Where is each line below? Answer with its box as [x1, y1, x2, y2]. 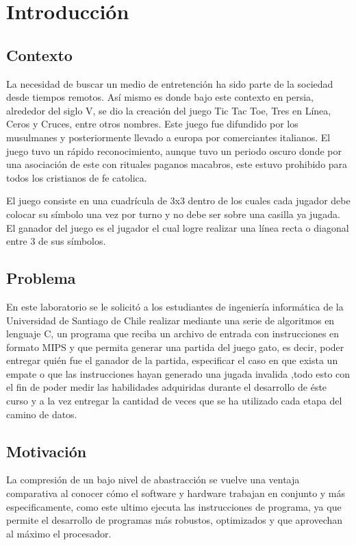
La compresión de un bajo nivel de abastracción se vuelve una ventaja [6, 472, 300, 487]
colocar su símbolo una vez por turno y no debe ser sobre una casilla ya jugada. [6, 206, 340, 221]
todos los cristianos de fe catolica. [6, 170, 147, 184]
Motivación [6, 440, 87, 461]
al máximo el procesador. [6, 526, 112, 540]
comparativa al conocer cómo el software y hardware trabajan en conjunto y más [6, 486, 346, 500]
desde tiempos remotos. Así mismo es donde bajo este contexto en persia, [6, 90, 314, 104]
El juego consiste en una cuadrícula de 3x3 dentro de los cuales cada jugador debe [6, 193, 351, 208]
